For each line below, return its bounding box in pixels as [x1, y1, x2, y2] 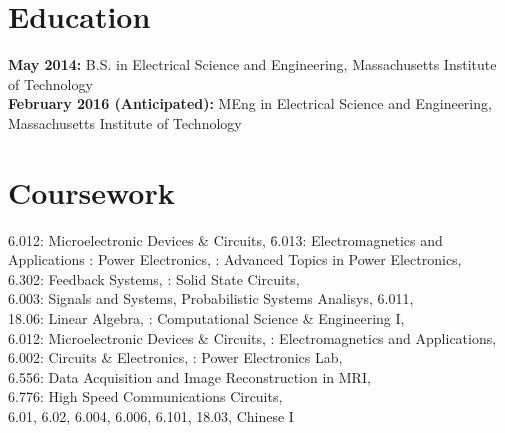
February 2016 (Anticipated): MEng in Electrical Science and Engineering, [8, 93, 492, 114]
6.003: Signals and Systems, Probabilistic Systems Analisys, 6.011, [8, 288, 414, 309]
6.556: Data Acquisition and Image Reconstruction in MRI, [8, 366, 371, 387]
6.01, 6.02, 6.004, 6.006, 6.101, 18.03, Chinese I [8, 405, 294, 426]
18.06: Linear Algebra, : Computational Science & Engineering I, [8, 308, 405, 328]
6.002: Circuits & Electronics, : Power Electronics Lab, [8, 347, 343, 368]
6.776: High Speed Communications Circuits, [8, 386, 283, 407]
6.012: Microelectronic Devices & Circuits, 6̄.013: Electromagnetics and [8, 229, 443, 250]
